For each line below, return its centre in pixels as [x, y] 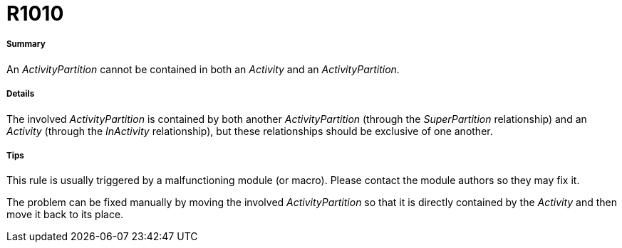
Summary [26, 44]
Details [21, 94]
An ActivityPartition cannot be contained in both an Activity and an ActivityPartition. [203, 69]
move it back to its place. [65, 215]
